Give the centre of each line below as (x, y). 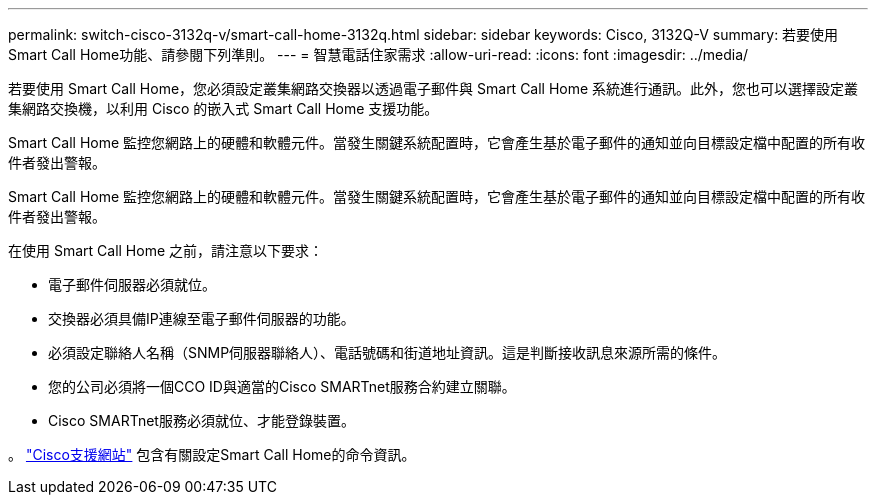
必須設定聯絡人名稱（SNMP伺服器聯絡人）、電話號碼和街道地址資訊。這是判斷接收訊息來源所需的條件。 (387, 352)
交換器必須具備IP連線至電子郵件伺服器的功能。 (201, 318)
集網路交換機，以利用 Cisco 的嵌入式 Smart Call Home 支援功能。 (223, 108)
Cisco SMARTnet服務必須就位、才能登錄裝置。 (201, 420)
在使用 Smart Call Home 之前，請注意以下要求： (166, 250)
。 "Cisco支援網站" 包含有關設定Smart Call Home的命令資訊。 (212, 454)
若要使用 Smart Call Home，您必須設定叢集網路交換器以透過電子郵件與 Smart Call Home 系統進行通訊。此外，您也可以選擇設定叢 (433, 88)
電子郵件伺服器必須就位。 (132, 284)
